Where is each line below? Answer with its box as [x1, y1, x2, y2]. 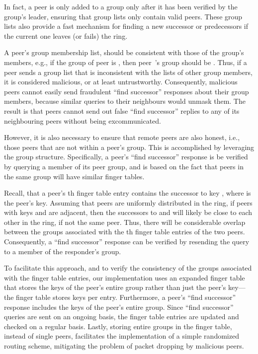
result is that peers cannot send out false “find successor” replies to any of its [4, 105, 240, 116]
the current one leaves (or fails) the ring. [4, 30, 128, 41]
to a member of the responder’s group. [4, 246, 121, 256]
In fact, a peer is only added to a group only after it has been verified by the [4, 1, 238, 11]
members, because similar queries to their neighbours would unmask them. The [4, 96, 246, 106]
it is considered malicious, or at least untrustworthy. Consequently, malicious [4, 76, 238, 87]
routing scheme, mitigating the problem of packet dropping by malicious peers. [4, 341, 244, 351]
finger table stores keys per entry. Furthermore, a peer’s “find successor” [16, 292, 236, 302]
